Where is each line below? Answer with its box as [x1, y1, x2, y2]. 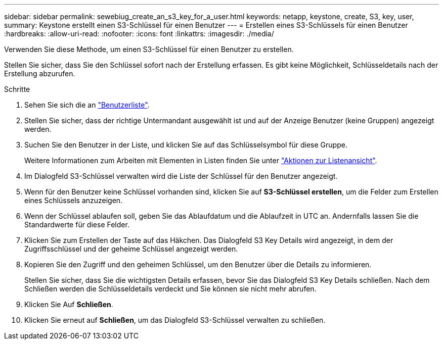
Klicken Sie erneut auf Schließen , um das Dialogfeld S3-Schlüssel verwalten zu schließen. [24, 316, 326, 324]
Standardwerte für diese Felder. [24, 220, 129, 229]
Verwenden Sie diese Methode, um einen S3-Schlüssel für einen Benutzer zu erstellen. [4, 45, 294, 54]
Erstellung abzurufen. [4, 69, 75, 78]
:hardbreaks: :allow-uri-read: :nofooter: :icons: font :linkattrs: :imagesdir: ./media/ [4, 29, 274, 38]
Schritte [4, 85, 30, 93]
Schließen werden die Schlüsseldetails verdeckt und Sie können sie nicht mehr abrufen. [24, 284, 317, 293]
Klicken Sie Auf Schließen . [24, 300, 113, 309]
